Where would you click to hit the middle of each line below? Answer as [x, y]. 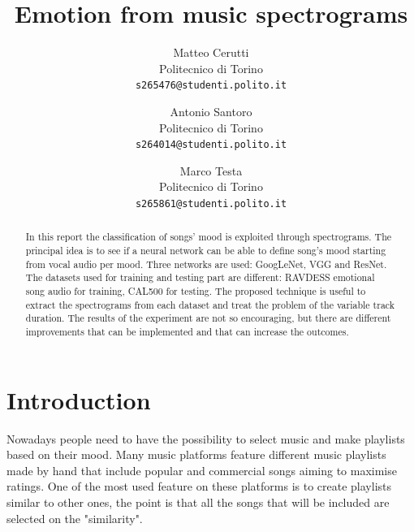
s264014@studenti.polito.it [211, 145]
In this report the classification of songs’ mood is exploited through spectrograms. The [209, 237]
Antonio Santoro [211, 111]
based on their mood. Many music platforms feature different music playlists [196, 454]
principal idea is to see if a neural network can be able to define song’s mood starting [206, 251]
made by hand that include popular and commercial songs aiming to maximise [202, 470]
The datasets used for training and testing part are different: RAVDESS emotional [200, 277]
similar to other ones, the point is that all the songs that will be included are [198, 502]
